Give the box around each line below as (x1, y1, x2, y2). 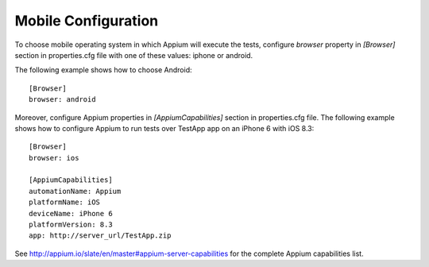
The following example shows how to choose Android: (14, 65, 192, 75)
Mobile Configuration (14, 12, 159, 29)
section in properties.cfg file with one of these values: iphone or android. (14, 50, 253, 60)
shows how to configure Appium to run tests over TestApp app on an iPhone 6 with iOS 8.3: (14, 123, 315, 133)
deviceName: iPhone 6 (29, 209, 113, 218)
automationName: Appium (29, 187, 122, 195)
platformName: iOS (29, 198, 101, 207)
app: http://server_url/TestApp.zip (29, 231, 172, 240)
